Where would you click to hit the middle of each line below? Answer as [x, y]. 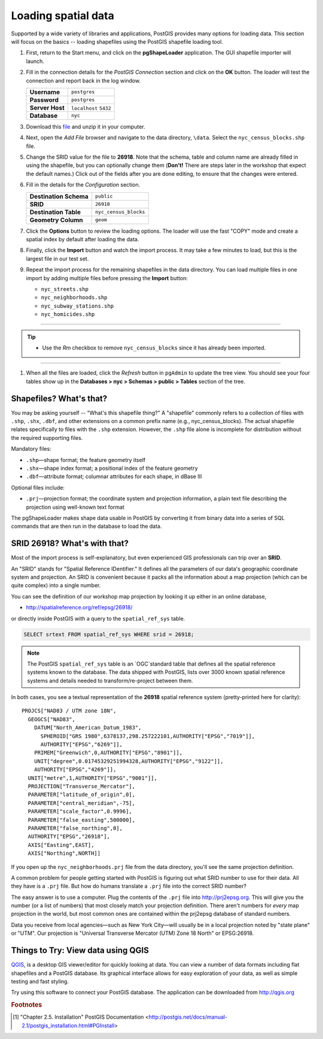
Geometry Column [56, 220]
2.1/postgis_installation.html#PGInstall [68, 1025]
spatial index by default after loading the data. [83, 239]
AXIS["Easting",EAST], [61, 845]
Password [44, 100]
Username [45, 92]
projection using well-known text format [75, 507]
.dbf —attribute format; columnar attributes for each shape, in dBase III [114, 476]
